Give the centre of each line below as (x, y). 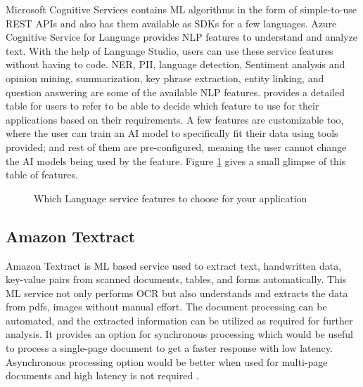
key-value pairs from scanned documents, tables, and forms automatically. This (176, 279)
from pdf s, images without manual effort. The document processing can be (166, 307)
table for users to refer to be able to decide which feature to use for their (163, 106)
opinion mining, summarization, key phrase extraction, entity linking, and (165, 78)
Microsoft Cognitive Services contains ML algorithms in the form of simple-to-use (181, 9)
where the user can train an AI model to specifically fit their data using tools (172, 133)
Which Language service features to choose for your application (171, 198)
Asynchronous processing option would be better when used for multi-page (167, 361)
